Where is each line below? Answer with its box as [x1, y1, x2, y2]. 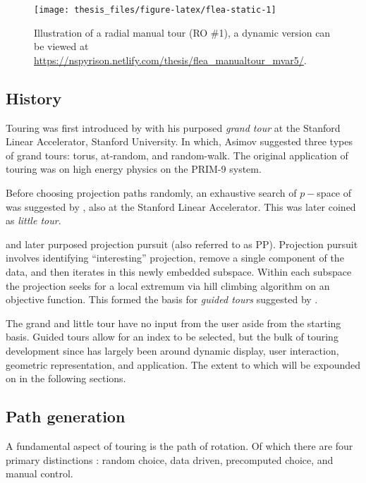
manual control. [6, 466, 73, 481]
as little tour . [6, 213, 61, 228]
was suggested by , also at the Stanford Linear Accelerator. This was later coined [6, 199, 356, 214]
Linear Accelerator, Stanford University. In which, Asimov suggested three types [6, 134, 353, 149]
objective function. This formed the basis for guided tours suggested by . [6, 292, 318, 307]
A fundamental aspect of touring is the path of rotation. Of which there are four [6, 438, 353, 453]
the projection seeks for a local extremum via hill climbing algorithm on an [6, 278, 330, 293]
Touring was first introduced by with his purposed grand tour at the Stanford [6, 120, 341, 135]
